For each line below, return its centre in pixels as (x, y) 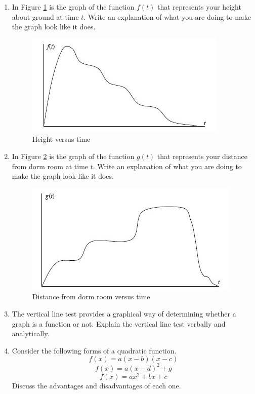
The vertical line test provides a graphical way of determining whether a (124, 313)
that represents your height (199, 7)
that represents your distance (202, 156)
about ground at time (45, 16)
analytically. (31, 333)
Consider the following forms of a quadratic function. (94, 350)
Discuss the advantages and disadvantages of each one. (96, 385)
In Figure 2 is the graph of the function (73, 156)
